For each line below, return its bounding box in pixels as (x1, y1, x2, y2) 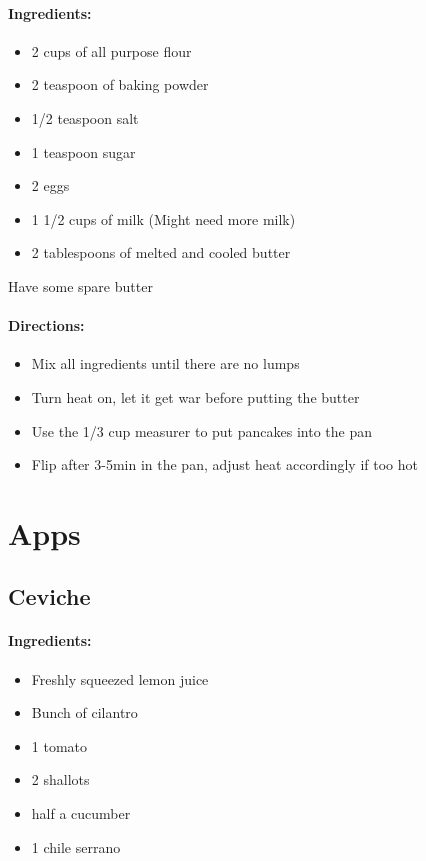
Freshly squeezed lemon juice (31, 668, 209, 689)
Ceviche (8, 581, 91, 612)
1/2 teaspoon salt (31, 107, 139, 128)
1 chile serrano (31, 836, 121, 857)
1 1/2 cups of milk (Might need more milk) (31, 208, 296, 229)
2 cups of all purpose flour (31, 40, 192, 61)
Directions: (8, 315, 85, 336)
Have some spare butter (8, 275, 153, 296)
